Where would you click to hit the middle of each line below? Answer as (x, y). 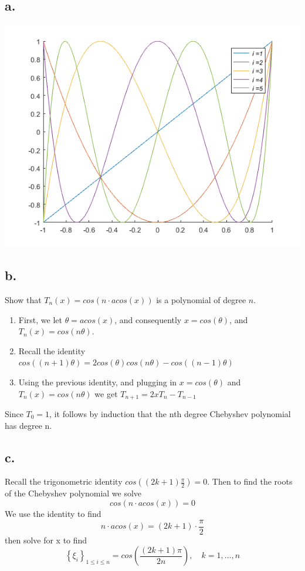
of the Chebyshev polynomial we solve (73, 493)
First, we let (40, 319)
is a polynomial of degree (201, 300)
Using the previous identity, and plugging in (98, 382)
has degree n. (28, 425)
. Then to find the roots (250, 481)
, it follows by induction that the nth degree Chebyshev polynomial (170, 414)
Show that (23, 300)
